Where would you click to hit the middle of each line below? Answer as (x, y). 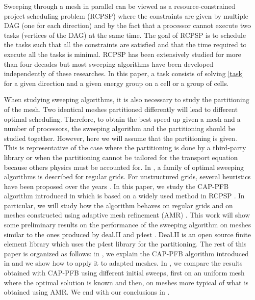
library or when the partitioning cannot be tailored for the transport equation (121, 157)
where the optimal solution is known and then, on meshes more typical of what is (126, 282)
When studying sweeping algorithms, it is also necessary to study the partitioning (127, 99)
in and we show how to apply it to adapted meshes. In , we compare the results (123, 263)
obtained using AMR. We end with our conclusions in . (87, 292)
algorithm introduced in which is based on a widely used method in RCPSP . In (124, 196)
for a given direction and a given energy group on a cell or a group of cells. (116, 83)
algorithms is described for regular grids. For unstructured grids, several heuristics (127, 177)
